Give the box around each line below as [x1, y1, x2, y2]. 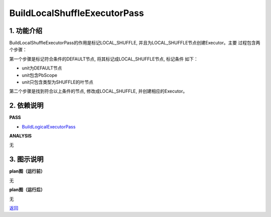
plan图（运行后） [9, 186, 45, 192]
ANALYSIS [9, 133, 32, 139]
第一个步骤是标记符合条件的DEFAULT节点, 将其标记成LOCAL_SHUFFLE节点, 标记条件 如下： [9, 55, 198, 62]
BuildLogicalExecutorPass [22, 123, 76, 129]
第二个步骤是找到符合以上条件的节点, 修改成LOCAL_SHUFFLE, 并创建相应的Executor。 [9, 88, 188, 94]
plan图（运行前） [9, 168, 45, 174]
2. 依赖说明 [9, 101, 44, 110]
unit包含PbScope [22, 72, 58, 78]
